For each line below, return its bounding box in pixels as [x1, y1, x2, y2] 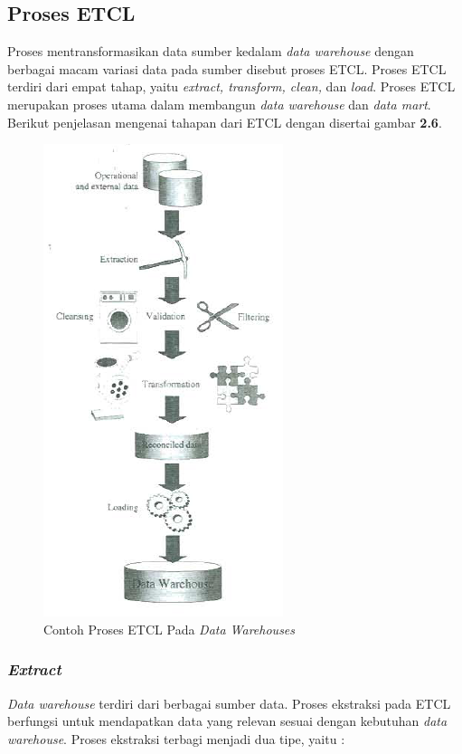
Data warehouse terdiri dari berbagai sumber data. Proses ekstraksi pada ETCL [7, 693, 451, 712]
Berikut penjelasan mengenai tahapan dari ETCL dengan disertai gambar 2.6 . [7, 112, 442, 131]
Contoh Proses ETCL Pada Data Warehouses [43, 619, 296, 638]
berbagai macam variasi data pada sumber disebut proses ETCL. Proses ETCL [7, 59, 447, 78]
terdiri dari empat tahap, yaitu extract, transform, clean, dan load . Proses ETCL [7, 77, 456, 96]
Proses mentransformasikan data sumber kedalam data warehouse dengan [7, 42, 414, 61]
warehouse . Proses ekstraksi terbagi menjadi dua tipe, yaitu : [7, 729, 345, 748]
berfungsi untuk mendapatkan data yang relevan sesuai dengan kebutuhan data [7, 711, 448, 730]
